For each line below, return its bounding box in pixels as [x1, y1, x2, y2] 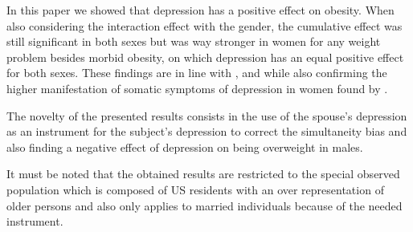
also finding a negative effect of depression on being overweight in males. [6, 138, 363, 155]
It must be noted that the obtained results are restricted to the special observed [6, 165, 400, 182]
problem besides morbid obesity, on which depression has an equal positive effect [6, 48, 404, 65]
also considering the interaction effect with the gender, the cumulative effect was [6, 17, 403, 34]
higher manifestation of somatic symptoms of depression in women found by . [6, 79, 388, 96]
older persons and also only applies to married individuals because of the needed [6, 197, 403, 214]
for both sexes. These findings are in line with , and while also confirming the [6, 64, 387, 81]
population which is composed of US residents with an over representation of [6, 181, 384, 197]
